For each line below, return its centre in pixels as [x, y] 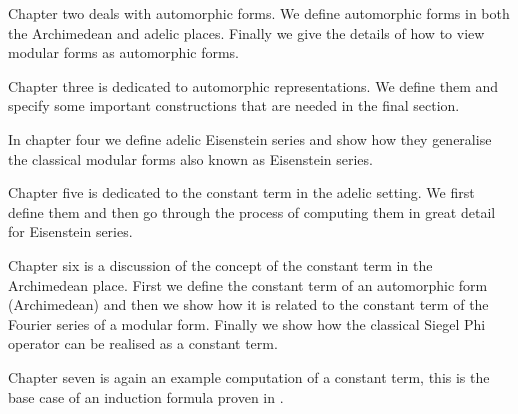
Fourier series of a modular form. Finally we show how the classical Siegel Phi [247, 323]
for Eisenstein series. [70, 231]
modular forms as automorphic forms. [124, 52]
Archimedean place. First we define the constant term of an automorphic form [248, 284]
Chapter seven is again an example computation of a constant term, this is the [249, 376]
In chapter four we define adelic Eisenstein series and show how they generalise [250, 138]
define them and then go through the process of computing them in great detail [252, 211]
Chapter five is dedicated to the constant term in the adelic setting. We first [241, 192]
